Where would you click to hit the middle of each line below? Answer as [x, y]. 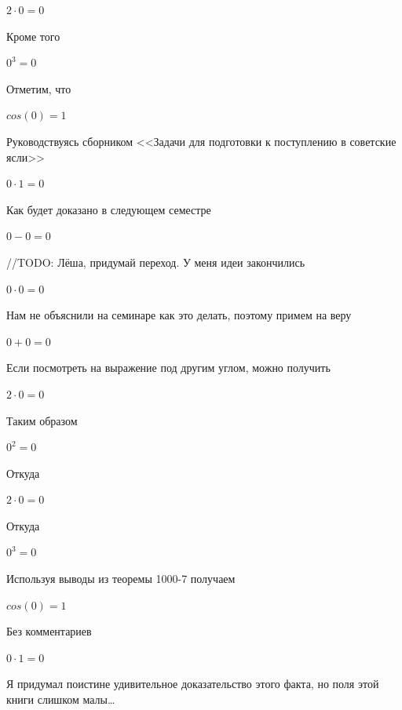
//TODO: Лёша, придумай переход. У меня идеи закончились [156, 262]
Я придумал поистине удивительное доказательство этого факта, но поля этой [193, 684]
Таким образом [42, 420]
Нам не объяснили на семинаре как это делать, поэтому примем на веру [179, 315]
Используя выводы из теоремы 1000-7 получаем [121, 579]
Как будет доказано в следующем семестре [109, 209]
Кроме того [33, 36]
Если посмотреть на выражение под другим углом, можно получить [168, 368]
